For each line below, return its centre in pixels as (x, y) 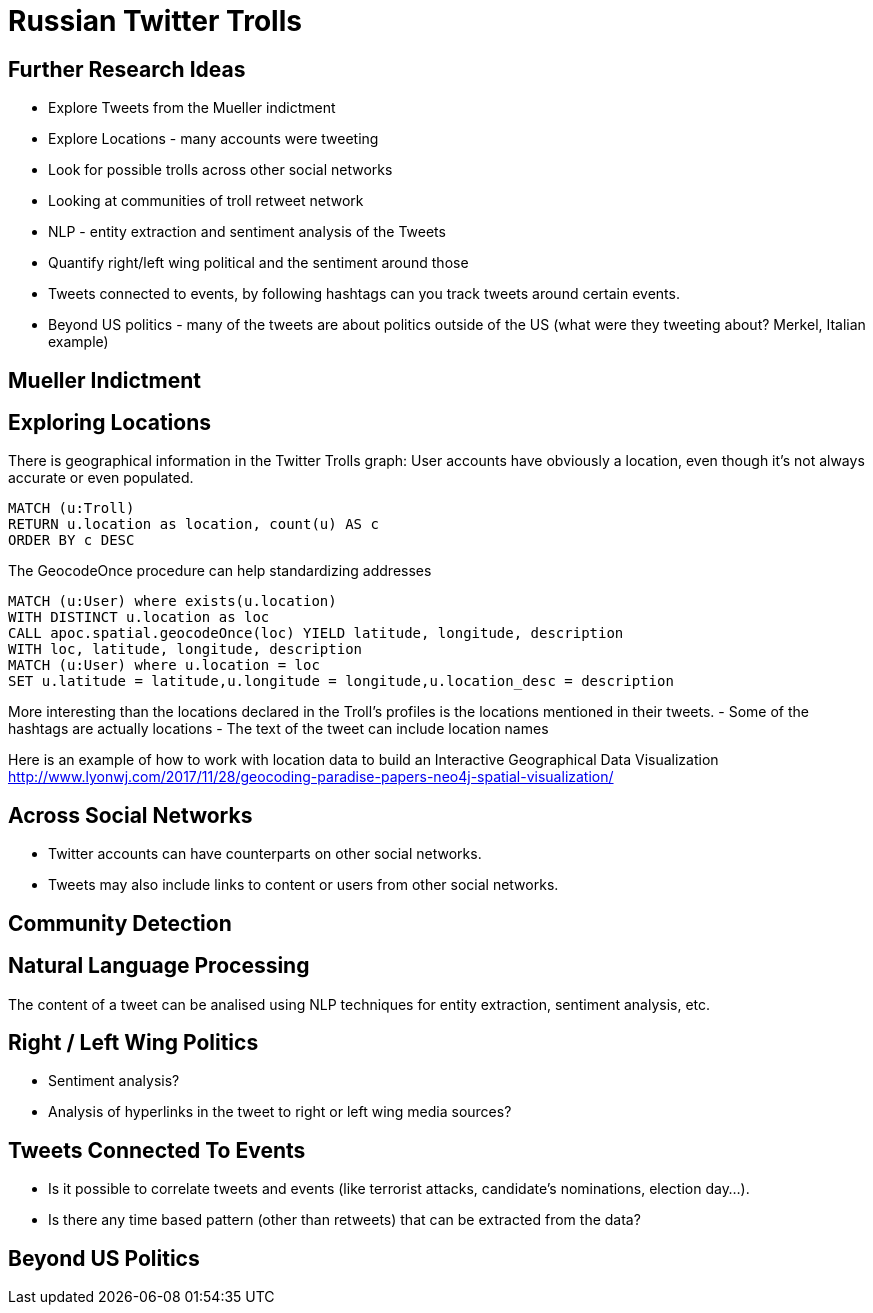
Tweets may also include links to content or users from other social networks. (303, 885)
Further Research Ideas (127, 69)
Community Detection (120, 923)
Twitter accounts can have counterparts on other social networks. (265, 854)
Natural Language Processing (159, 966)
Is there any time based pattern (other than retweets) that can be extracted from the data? (344, 1220)
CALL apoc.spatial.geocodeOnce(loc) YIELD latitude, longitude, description (316, 633)
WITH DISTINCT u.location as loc (139, 617)
